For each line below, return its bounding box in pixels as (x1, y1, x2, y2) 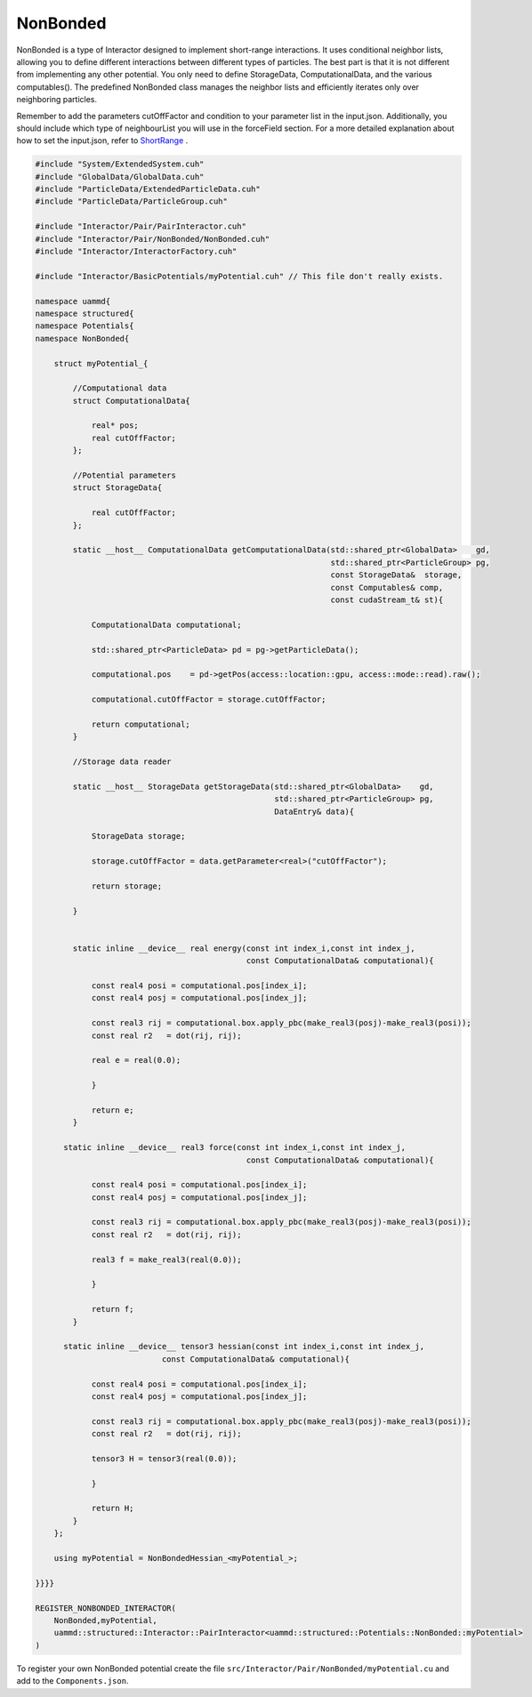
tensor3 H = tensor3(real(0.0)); (91, 1453, 238, 1463)
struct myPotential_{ (53, 358, 149, 368)
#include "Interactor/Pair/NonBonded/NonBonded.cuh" (35, 234, 270, 244)
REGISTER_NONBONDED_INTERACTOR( (35, 1603, 177, 1613)
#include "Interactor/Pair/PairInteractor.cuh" (35, 221, 246, 231)
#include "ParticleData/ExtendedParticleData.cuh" (35, 184, 262, 195)
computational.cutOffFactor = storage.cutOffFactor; (91, 695, 326, 704)
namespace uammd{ (35, 296, 111, 306)
